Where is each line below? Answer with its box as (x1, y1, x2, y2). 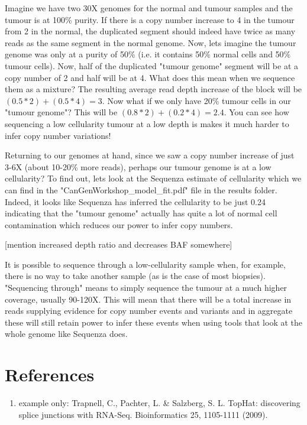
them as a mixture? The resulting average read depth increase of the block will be (5, 83, 302, 95)
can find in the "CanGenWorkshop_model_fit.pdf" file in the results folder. (5, 183, 277, 196)
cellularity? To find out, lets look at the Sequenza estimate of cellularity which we (5, 172, 302, 184)
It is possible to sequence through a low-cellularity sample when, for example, (5, 258, 286, 270)
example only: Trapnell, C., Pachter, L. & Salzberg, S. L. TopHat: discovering (18, 397, 300, 409)
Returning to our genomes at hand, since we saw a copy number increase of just (5, 149, 295, 161)
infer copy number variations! (5, 129, 111, 141)
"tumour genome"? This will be (5, 106, 118, 118)
